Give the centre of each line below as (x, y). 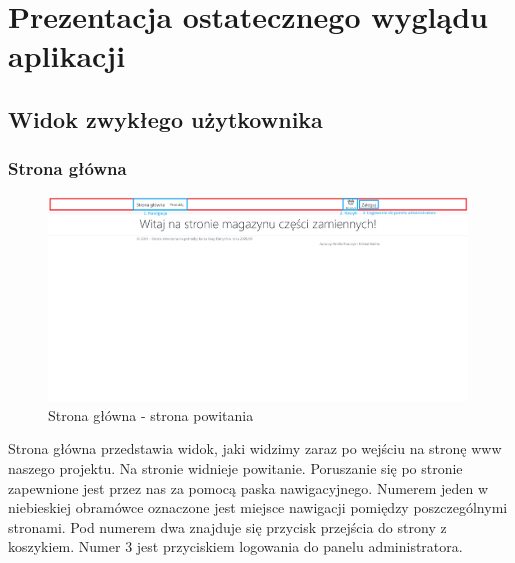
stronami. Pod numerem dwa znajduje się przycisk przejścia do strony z (227, 526)
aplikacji (67, 55)
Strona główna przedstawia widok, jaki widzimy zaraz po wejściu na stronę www (255, 448)
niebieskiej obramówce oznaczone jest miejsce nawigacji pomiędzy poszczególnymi (258, 507)
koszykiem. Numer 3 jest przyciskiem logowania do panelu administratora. (235, 546)
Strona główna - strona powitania (151, 414)
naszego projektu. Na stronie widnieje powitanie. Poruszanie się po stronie (235, 468)
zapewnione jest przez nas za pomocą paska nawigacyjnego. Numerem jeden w (248, 487)
